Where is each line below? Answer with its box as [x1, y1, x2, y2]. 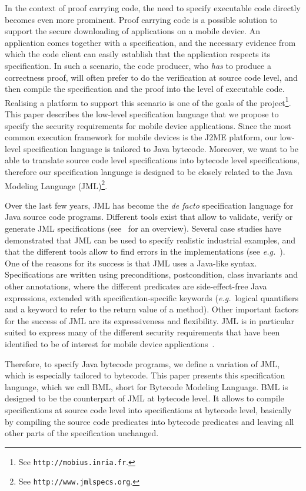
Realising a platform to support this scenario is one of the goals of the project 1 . [5, 94, 291, 108]
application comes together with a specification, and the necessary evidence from [5, 36, 296, 48]
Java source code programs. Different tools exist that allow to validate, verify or [5, 210, 293, 223]
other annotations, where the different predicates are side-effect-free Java [5, 279, 267, 292]
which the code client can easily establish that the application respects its [5, 48, 271, 60]
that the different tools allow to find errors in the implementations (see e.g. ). [5, 245, 285, 258]
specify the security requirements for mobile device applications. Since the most [5, 119, 292, 131]
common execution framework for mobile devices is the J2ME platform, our [5, 131, 277, 143]
